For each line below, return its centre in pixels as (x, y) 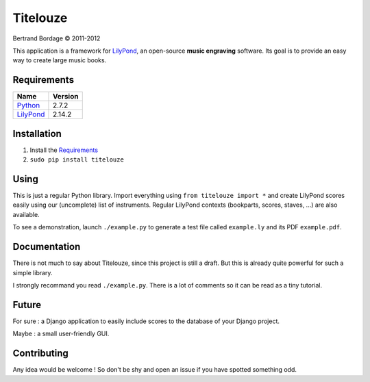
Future (27, 305)
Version (65, 97)
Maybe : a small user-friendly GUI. (61, 334)
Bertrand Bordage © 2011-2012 (57, 38)
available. (26, 214)
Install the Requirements (64, 150)
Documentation (47, 247)
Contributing (40, 354)
